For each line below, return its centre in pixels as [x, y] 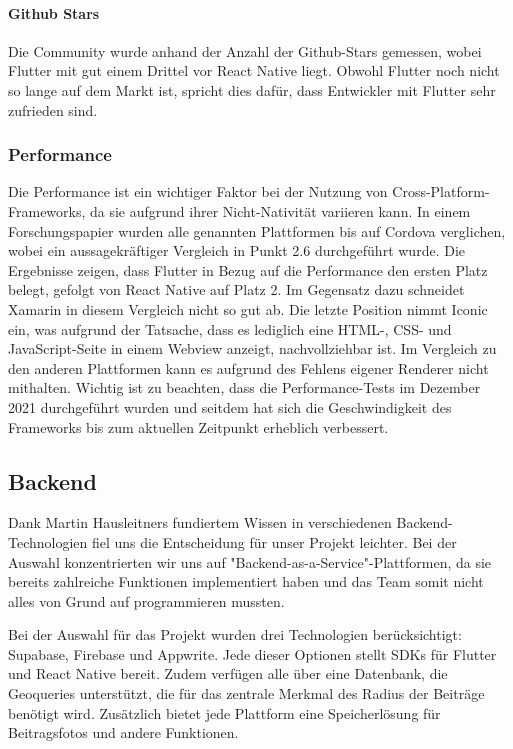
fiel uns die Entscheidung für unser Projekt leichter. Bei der [274, 541]
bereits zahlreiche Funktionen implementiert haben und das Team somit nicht [246, 581]
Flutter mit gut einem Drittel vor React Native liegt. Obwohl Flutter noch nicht [254, 70]
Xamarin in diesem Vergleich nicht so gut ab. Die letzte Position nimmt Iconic [248, 308]
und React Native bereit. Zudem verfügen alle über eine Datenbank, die [228, 673]
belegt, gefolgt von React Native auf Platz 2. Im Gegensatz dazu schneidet [236, 289]
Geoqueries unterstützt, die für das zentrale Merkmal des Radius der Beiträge [246, 693]
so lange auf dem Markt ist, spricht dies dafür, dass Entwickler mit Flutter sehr [252, 89]
